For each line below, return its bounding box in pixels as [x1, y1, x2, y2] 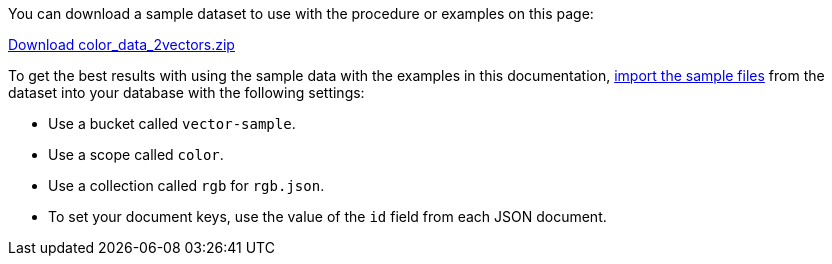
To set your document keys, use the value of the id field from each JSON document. [48, 208, 607, 225]
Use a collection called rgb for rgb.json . [48, 177, 325, 194]
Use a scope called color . [48, 146, 224, 163]
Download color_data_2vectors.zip [8, 36, 235, 53]
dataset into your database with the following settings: [8, 84, 365, 101]
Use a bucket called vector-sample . [48, 115, 296, 132]
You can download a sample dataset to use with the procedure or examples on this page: [8, 5, 594, 22]
